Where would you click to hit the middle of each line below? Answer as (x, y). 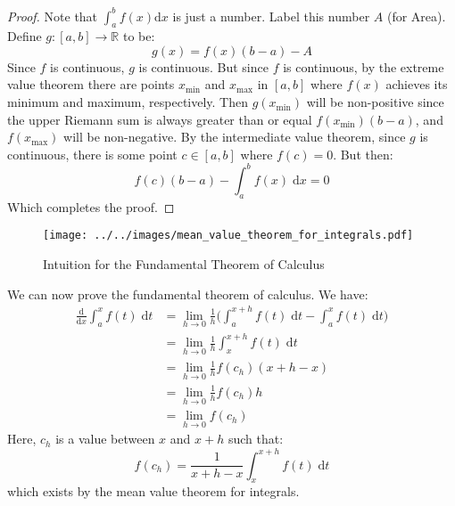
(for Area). (416, 16)
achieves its (417, 84)
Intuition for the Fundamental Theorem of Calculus (184, 264)
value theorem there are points (91, 84)
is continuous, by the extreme (364, 66)
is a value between (105, 439)
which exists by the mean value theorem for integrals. (153, 491)
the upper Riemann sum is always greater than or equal (160, 119)
